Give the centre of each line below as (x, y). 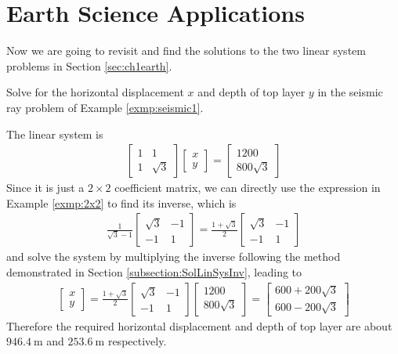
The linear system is (55, 134)
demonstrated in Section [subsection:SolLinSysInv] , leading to (154, 271)
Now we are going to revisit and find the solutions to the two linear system (186, 51)
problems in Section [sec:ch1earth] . (89, 65)
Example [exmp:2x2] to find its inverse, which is (121, 202)
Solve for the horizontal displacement (95, 92)
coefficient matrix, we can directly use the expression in (248, 188)
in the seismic (350, 92)
